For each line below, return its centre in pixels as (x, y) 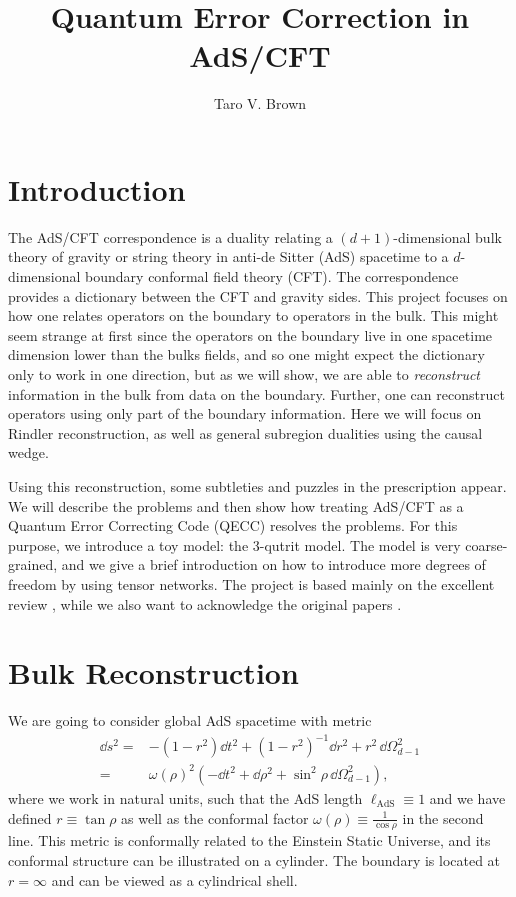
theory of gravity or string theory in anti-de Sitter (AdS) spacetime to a (228, 256)
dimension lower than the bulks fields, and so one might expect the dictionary (246, 354)
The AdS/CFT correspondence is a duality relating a (170, 236)
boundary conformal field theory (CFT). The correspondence (272, 276)
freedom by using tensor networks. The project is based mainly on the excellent (251, 583)
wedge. (28, 452)
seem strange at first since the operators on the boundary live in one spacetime (250, 334)
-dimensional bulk (447, 236)
